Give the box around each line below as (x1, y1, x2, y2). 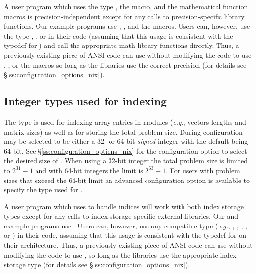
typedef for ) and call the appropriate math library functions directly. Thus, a (4, 40, 239, 50)
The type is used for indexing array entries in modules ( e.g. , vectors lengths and (4, 116, 246, 127)
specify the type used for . (4, 184, 83, 195)
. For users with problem (166, 165, 240, 175)
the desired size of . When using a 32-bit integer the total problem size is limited (4, 155, 248, 166)
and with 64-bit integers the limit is (35, 165, 143, 175)
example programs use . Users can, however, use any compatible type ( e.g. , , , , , (4, 220, 247, 230)
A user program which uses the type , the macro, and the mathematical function (4, 1, 248, 11)
